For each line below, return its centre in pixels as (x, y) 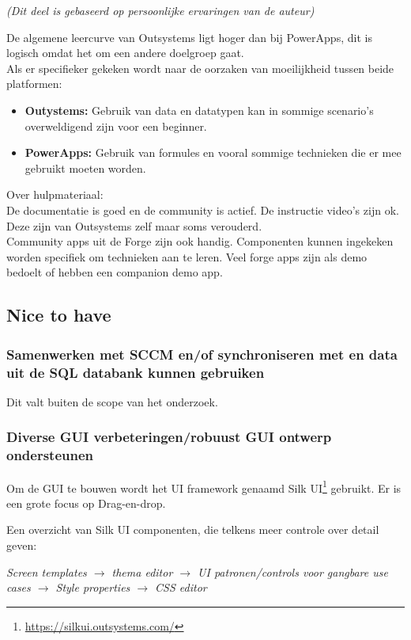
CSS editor (181, 587)
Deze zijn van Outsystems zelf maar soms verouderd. (134, 225)
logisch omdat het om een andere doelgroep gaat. (125, 53)
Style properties (93, 587)
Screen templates (47, 571)
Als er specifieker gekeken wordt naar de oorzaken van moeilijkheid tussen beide (200, 68)
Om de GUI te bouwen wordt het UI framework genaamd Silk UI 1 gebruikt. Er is (204, 486)
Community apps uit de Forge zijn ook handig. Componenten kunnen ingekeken (200, 241)
